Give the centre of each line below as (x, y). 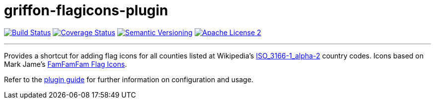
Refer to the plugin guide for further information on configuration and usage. (129, 79)
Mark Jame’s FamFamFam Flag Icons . (66, 64)
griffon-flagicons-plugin (86, 10)
